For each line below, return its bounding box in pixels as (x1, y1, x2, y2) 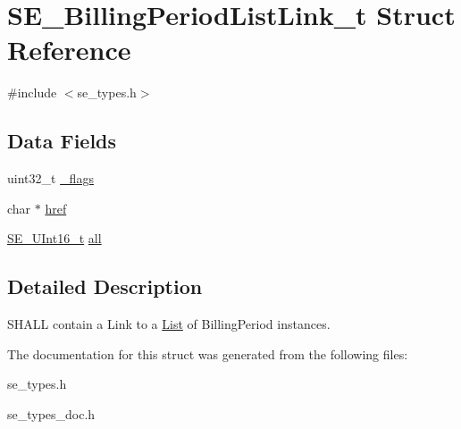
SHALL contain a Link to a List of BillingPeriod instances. (7, 315, 331, 333)
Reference (7, 31, 131, 68)
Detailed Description (7, 273, 203, 300)
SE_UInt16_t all (7, 229, 102, 248)
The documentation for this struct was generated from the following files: (7, 344, 408, 363)
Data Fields (7, 127, 117, 155)
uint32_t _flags (7, 169, 94, 188)
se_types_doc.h (7, 404, 96, 423)
